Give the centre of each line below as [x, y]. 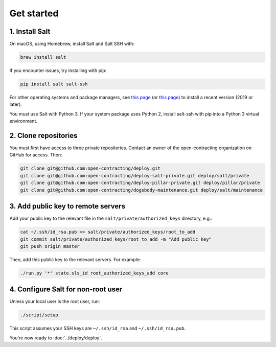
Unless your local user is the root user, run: [55, 302]
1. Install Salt [30, 31]
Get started [34, 13]
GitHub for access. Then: [36, 155]
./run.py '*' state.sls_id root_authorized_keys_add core [94, 273]
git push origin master [50, 246]
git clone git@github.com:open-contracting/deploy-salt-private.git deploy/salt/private [135, 176]
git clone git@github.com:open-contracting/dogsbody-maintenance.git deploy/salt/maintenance [142, 190]
